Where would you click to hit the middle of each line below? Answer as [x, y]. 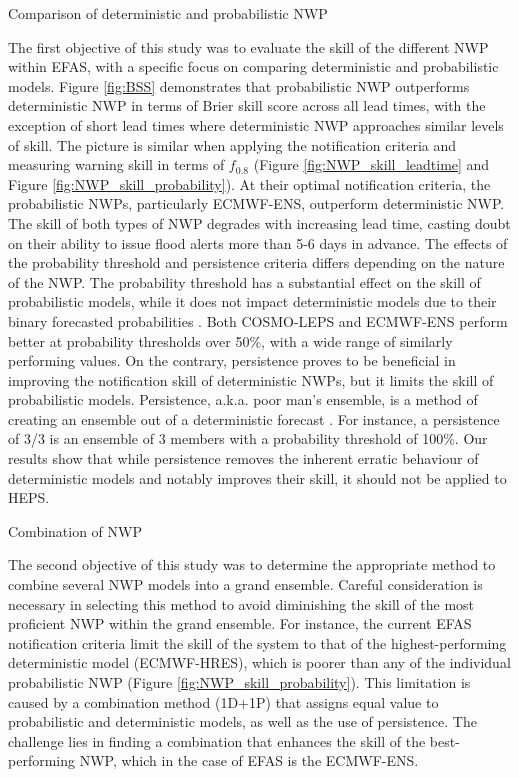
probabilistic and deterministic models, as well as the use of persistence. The [242, 721]
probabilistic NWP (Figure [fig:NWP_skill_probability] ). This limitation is [239, 682]
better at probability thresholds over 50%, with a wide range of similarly [230, 340]
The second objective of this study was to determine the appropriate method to [252, 564]
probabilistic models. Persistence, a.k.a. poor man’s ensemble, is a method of [243, 399]
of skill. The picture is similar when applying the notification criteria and [232, 144]
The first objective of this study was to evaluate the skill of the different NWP [248, 46]
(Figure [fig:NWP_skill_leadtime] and [371, 164]
